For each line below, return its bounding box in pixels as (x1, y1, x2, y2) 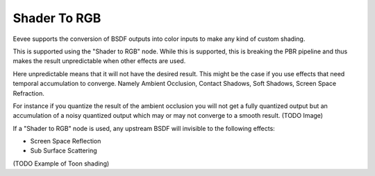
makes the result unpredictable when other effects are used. (12, 57, 186, 65)
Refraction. (12, 89, 44, 97)
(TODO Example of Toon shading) (12, 159, 110, 168)
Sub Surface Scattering (30, 146, 97, 155)
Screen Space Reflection (30, 137, 101, 146)
